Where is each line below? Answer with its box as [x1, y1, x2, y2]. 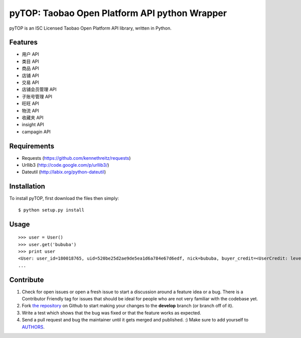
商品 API [22, 65, 40, 71]
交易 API [22, 79, 40, 85]
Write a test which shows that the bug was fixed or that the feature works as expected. [22, 309, 202, 316]
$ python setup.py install [18, 207, 85, 213]
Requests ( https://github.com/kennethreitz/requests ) [22, 155, 131, 161]
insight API [22, 122, 45, 128]
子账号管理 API [22, 93, 53, 99]
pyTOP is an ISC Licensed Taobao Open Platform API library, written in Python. [9, 25, 172, 31]
